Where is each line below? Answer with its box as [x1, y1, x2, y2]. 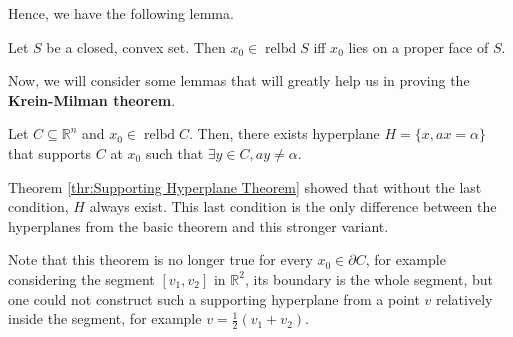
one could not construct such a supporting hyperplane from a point [8, 288, 420, 309]
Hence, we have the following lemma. [8, 3, 234, 23]
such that [145, 142, 204, 163]
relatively [436, 288, 493, 309]
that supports [8, 142, 92, 163]
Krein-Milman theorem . [8, 89, 176, 110]
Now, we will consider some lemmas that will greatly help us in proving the [8, 70, 470, 91]
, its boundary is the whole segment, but [244, 268, 493, 289]
